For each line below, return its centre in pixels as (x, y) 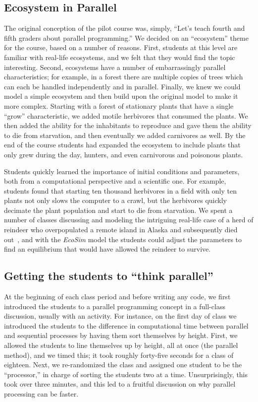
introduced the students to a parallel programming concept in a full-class (115, 306)
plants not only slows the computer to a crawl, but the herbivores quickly (116, 200)
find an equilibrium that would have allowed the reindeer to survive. (107, 249)
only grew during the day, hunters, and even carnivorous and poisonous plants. (124, 154)
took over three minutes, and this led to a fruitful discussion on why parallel (120, 384)
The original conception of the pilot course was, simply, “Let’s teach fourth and (125, 28)
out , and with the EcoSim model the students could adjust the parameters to (123, 239)
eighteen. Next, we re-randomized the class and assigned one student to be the (123, 365)
